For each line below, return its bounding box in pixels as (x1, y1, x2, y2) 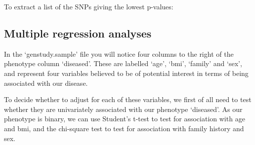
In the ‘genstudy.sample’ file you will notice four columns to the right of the (4, 48, 234, 59)
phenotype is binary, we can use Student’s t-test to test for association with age (4, 113, 245, 124)
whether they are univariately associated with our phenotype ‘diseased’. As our (4, 104, 243, 114)
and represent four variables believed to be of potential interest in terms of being (4, 68, 249, 78)
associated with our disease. (4, 77, 88, 88)
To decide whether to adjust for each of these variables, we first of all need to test (4, 94, 252, 105)
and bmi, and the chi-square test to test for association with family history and (4, 123, 244, 133)
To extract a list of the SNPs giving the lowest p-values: (4, 1, 173, 11)
